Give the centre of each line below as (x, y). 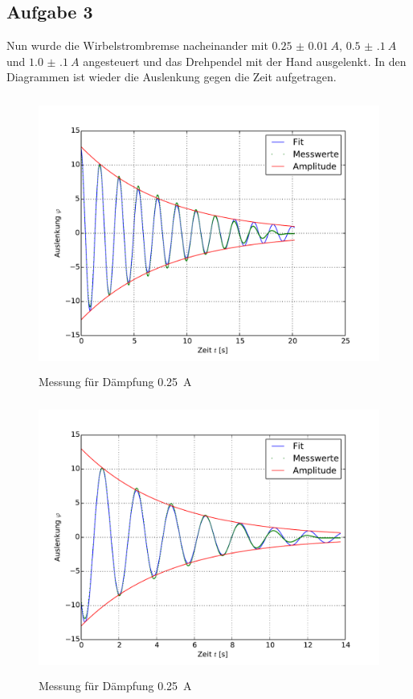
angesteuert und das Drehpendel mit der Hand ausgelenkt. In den (245, 61)
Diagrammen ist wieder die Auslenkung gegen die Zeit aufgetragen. (172, 77)
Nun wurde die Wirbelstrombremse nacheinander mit (137, 45)
